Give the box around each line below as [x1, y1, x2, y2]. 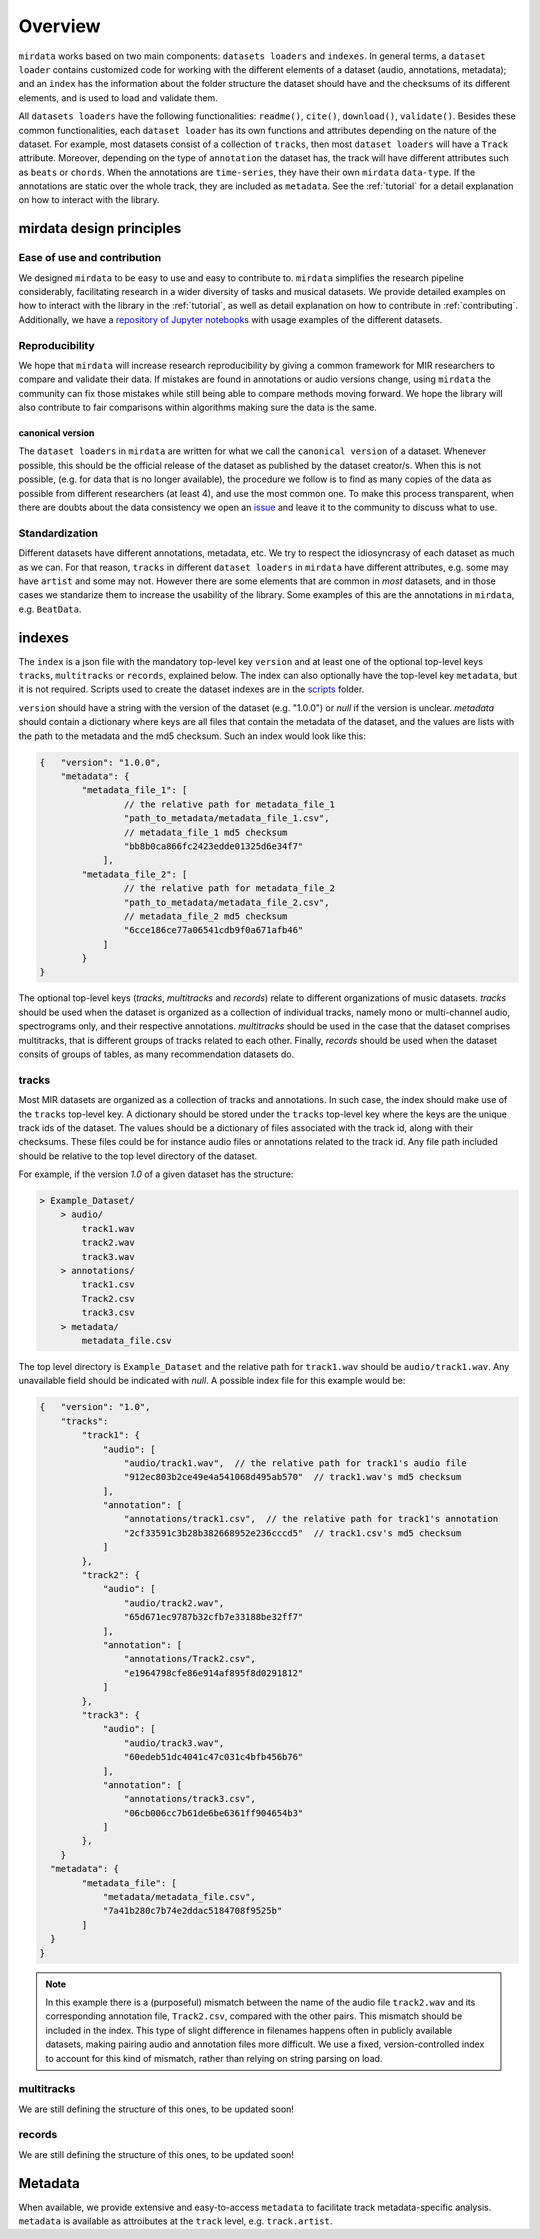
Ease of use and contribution [18, 251, 162, 265]
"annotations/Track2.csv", [123, 1653, 257, 1665]
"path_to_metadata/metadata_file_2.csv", [123, 896, 330, 908]
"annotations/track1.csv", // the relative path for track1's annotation [123, 1513, 499, 1525]
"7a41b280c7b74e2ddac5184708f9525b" [102, 1905, 283, 1917]
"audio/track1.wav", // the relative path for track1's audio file [123, 1457, 467, 1469]
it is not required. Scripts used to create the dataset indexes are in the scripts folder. [18, 683, 365, 695]
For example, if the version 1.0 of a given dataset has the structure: [18, 1168, 294, 1180]
